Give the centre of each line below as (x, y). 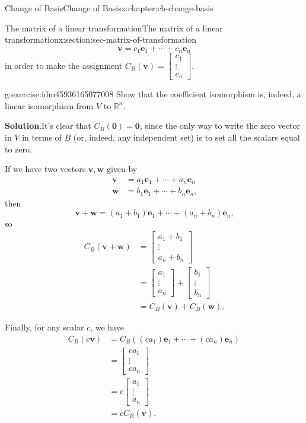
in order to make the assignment (64, 65)
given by (122, 169)
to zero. (18, 149)
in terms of (42, 137)
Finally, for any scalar (44, 327)
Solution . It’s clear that (48, 125)
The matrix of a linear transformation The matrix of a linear (114, 28)
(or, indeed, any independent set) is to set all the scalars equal (187, 137)
